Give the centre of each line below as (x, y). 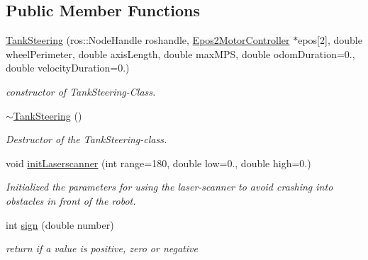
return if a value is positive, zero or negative (102, 248)
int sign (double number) (60, 224)
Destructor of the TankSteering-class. (87, 139)
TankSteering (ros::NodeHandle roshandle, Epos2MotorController (148, 40)
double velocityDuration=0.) (68, 68)
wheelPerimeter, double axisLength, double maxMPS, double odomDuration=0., (180, 53)
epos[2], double (330, 40)
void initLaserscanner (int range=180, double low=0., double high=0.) (158, 163)
